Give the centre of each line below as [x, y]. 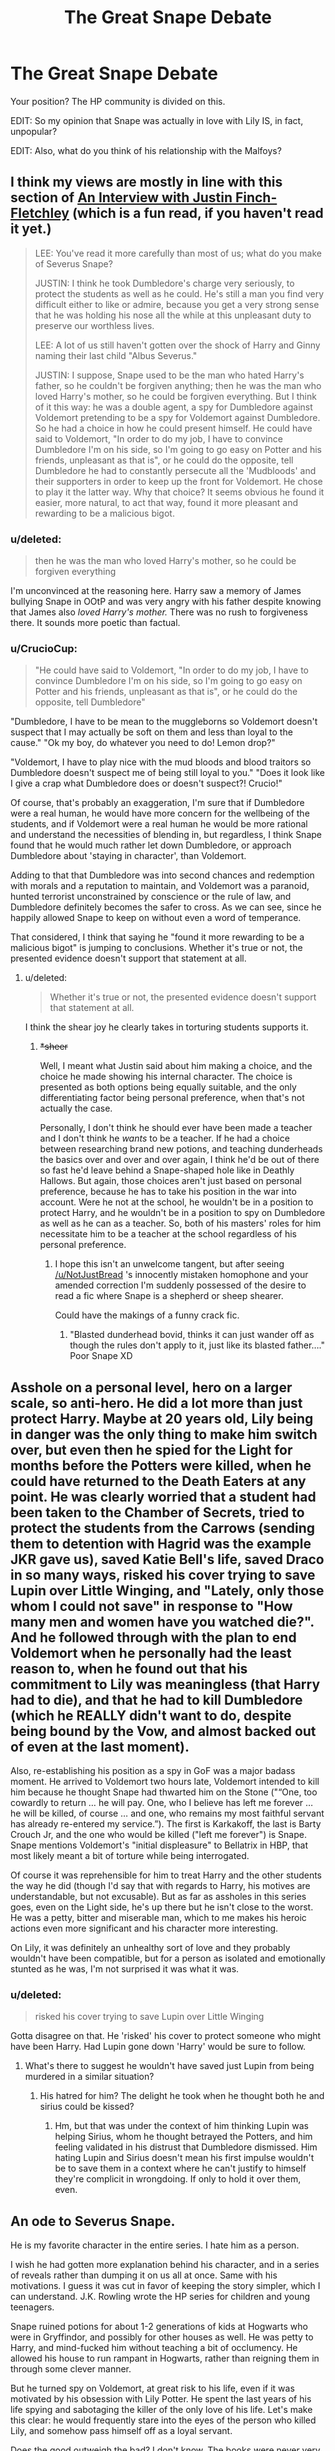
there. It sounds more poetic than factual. [95, 623]
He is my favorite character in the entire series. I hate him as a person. [155, 2245]
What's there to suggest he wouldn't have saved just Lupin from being [169, 2066]
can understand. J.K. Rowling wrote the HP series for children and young [160, 2297]
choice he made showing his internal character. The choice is [166, 1077]
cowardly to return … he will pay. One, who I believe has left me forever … [162, 1803]
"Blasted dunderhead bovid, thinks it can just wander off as [192, 1335]
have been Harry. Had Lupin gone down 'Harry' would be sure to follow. [158, 2047]
